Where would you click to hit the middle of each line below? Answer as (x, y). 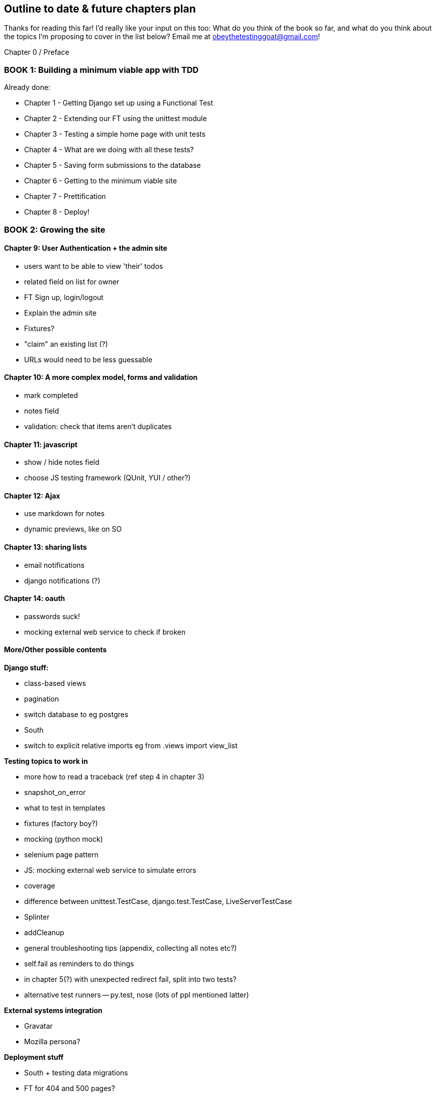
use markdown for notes (65, 514)
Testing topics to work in (46, 761)
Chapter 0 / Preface (37, 52)
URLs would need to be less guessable (88, 359)
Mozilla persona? (52, 1042)
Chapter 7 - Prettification (65, 196)
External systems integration (53, 1011)
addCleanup (44, 933)
